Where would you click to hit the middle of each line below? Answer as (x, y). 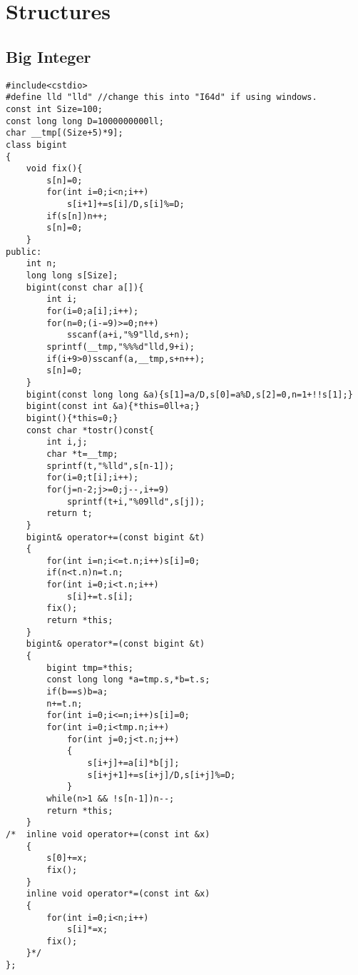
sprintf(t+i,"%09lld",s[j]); (136, 501)
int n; (41, 264)
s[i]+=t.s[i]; (100, 596)
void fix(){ (54, 169)
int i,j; (67, 442)
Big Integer (48, 56)
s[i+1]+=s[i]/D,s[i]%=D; (126, 204)
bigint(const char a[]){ (85, 287)
